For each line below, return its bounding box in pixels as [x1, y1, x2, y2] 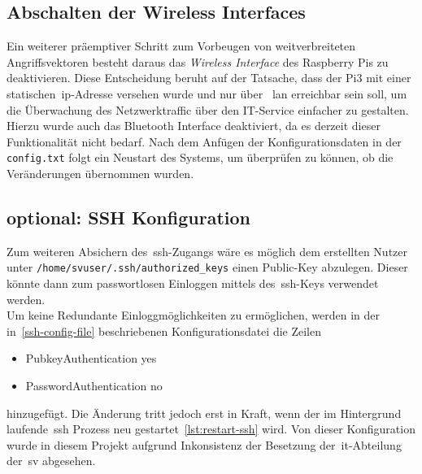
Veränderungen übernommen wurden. [7, 165, 194, 182]
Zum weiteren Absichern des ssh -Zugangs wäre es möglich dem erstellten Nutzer [7, 242, 407, 259]
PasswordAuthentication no [25, 377, 163, 394]
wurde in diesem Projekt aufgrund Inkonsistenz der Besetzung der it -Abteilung [7, 436, 402, 453]
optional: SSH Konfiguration [7, 205, 250, 229]
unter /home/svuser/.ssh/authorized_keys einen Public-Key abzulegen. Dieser [7, 259, 408, 276]
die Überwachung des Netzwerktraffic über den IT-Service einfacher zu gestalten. [7, 101, 409, 118]
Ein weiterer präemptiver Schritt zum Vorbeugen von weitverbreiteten [7, 37, 356, 54]
